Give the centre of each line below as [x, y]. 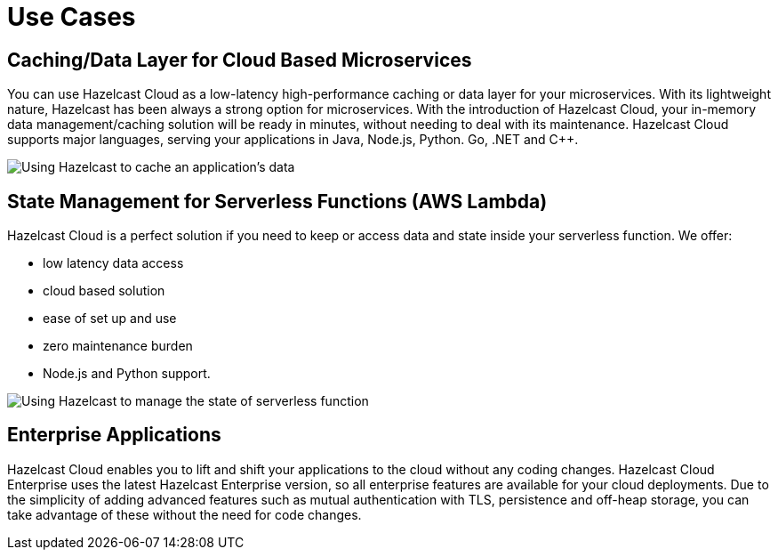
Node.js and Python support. [127, 374]
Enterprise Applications [114, 435]
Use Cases [72, 17]
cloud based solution [104, 291]
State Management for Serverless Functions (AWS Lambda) [277, 201]
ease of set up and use [110, 319]
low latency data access [113, 263]
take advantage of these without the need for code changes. [184, 514]
